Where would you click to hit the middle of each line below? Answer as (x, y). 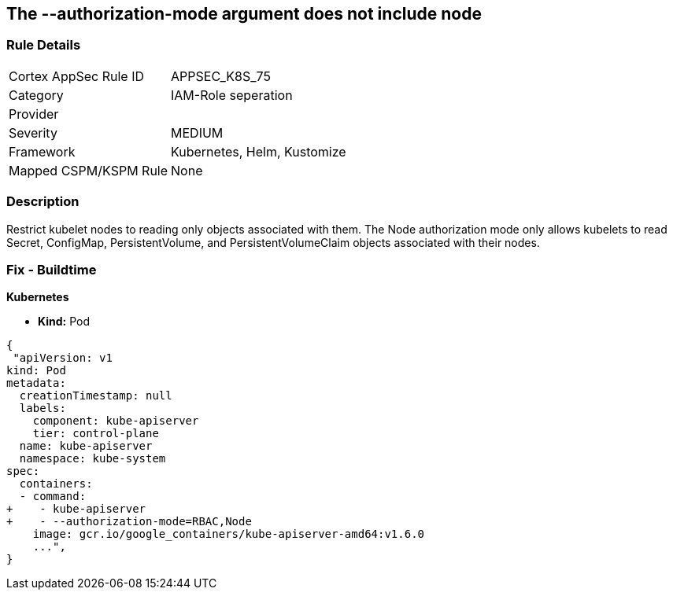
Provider (34, 114)
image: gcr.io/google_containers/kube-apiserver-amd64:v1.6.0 (229, 534)
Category (36, 95)
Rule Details (44, 45)
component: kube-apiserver (116, 421)
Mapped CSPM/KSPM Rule (89, 170)
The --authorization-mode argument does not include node (244, 14)
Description (43, 202)
